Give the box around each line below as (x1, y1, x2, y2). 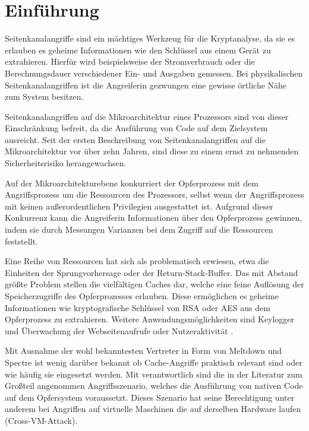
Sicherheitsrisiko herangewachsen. (5, 157, 127, 169)
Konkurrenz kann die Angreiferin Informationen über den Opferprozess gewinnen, (5, 211, 302, 224)
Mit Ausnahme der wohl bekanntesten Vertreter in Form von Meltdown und (5, 344, 282, 357)
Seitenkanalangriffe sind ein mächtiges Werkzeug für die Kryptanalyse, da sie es (5, 32, 295, 45)
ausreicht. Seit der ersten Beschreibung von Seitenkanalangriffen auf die (5, 133, 266, 145)
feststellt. (5, 234, 38, 247)
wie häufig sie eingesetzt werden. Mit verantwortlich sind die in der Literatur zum (5, 367, 302, 380)
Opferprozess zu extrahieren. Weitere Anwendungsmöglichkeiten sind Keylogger (5, 313, 295, 325)
